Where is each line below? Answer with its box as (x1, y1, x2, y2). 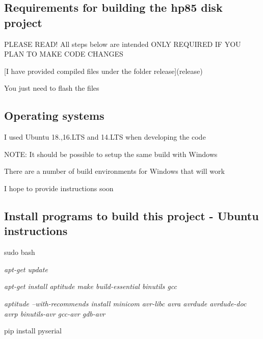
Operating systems (4, 108, 104, 123)
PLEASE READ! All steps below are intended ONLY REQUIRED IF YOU (4, 38, 241, 49)
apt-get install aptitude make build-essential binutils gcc (4, 281, 177, 292)
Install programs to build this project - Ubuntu (4, 207, 259, 223)
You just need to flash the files (4, 83, 99, 93)
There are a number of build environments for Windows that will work (4, 166, 225, 176)
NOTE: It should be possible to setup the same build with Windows (4, 148, 218, 159)
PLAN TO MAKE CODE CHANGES (4, 48, 123, 59)
